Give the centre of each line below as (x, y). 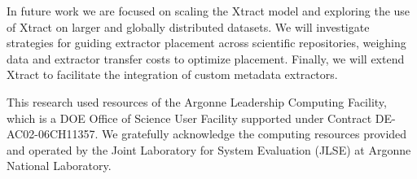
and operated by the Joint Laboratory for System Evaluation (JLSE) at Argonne (209, 149)
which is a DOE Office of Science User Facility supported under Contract (189, 118)
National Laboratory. (59, 166)
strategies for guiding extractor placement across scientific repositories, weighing (206, 43)
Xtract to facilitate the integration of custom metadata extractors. (172, 74)
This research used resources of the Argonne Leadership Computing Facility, (197, 101)
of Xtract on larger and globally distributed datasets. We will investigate (188, 26)
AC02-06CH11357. (53, 134)
